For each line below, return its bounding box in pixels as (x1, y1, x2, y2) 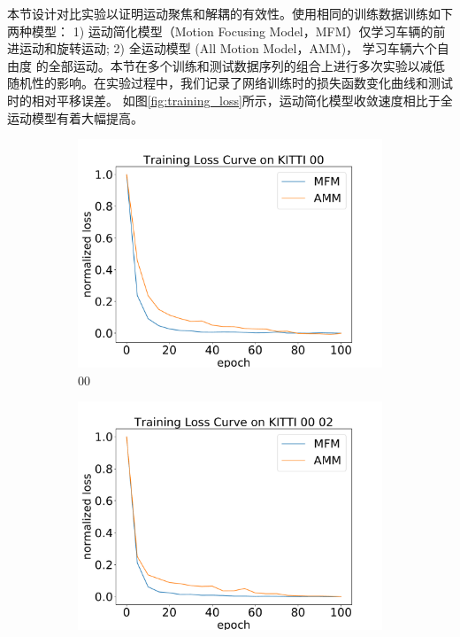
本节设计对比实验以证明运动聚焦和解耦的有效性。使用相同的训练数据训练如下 (7, 4, 453, 22)
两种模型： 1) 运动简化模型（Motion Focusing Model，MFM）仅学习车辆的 (7, 21, 433, 40)
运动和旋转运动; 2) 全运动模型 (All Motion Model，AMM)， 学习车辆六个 (19, 39, 437, 58)
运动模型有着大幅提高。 (7, 108, 143, 127)
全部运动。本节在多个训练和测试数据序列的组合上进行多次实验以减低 (48, 56, 445, 74)
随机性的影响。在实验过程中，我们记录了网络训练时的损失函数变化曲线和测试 (7, 74, 453, 92)
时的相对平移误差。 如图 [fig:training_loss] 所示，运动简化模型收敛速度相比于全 (7, 90, 453, 109)
